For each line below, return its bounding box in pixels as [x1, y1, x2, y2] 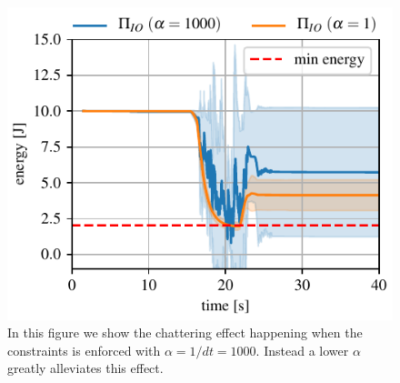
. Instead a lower [255, 340, 349, 359]
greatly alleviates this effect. [7, 358, 164, 378]
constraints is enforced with [7, 340, 161, 359]
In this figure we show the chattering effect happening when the [7, 323, 363, 342]
